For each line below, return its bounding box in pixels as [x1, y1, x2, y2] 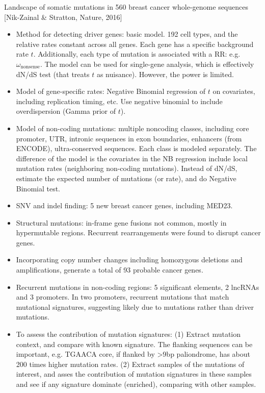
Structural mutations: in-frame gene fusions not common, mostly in [16, 217, 227, 228]
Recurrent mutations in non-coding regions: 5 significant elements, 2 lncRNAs [16, 281, 259, 292]
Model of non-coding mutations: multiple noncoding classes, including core [16, 122, 249, 133]
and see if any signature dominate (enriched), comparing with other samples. [16, 379, 256, 389]
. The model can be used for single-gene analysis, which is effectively [40, 58, 254, 69]
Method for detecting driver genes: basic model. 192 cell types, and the [16, 29, 238, 39]
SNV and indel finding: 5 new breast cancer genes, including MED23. [16, 200, 233, 211]
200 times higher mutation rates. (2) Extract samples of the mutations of [16, 358, 245, 369]
